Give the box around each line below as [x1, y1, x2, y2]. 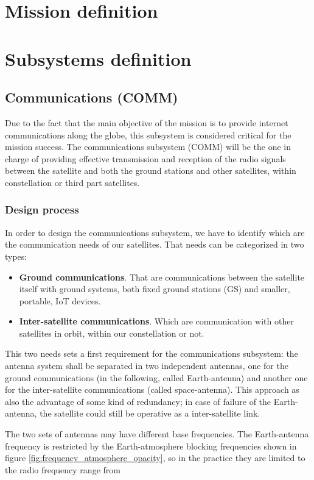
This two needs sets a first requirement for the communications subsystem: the [5, 347, 298, 360]
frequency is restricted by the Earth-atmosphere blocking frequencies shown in [5, 439, 297, 452]
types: [5, 249, 27, 262]
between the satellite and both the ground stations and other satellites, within [5, 164, 296, 177]
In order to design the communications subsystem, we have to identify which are [5, 226, 305, 238]
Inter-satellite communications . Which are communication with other [19, 315, 294, 328]
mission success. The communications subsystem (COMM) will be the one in [5, 140, 291, 153]
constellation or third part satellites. [5, 176, 140, 188]
